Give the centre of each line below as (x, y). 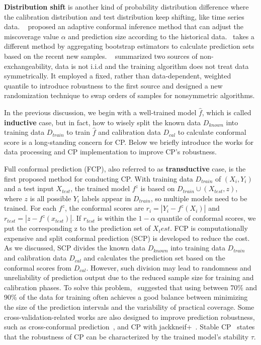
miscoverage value (31, 36)
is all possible (51, 198)
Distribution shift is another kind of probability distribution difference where (126, 7)
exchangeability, (28, 66)
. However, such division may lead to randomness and (169, 267)
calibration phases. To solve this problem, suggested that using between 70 (121, 287)
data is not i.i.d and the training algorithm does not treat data (152, 66)
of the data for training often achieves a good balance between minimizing (134, 297)
